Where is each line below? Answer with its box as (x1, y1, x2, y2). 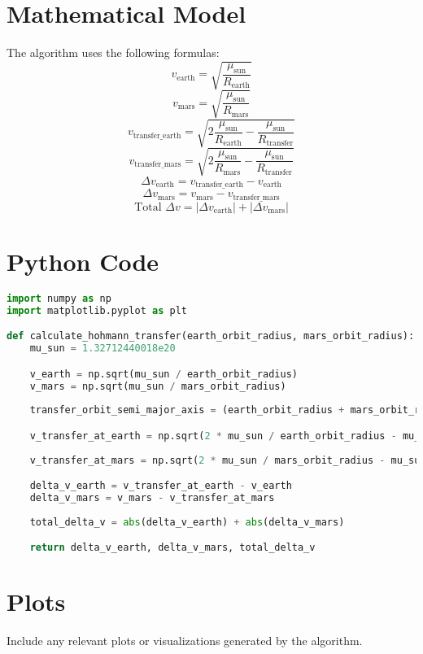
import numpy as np (7, 292, 111, 304)
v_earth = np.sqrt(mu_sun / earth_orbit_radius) (29, 368, 298, 380)
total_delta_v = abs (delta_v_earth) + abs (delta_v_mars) (29, 516, 345, 528)
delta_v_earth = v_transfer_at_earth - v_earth (29, 480, 292, 492)
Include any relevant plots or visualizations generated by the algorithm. (7, 632, 363, 649)
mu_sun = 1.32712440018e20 (29, 342, 176, 355)
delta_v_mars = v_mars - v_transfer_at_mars (29, 492, 275, 504)
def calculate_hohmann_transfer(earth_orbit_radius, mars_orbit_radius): (7, 330, 415, 342)
